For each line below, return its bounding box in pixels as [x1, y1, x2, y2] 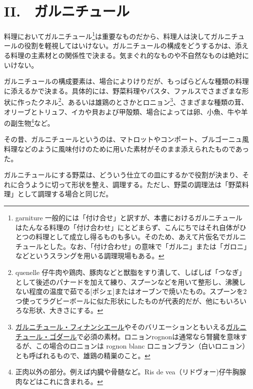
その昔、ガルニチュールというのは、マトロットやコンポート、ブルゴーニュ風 [4, 134, 249, 144]
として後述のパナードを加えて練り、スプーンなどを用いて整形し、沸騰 [15, 276, 239, 287]
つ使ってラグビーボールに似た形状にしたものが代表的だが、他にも [15, 295, 226, 306]
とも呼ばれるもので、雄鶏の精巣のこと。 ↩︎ [15, 350, 150, 360]
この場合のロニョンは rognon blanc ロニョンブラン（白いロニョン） [36, 341, 249, 351]
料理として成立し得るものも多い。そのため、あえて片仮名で [36, 232, 226, 242]
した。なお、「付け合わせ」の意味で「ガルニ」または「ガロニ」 [49, 241, 247, 251]
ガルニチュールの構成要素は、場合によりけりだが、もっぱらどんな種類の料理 [4, 76, 249, 86]
